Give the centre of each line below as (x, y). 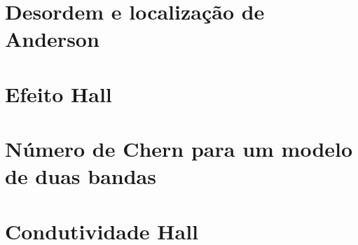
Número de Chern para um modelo (179, 149)
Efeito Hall (58, 93)
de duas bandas (81, 176)
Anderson (52, 39)
